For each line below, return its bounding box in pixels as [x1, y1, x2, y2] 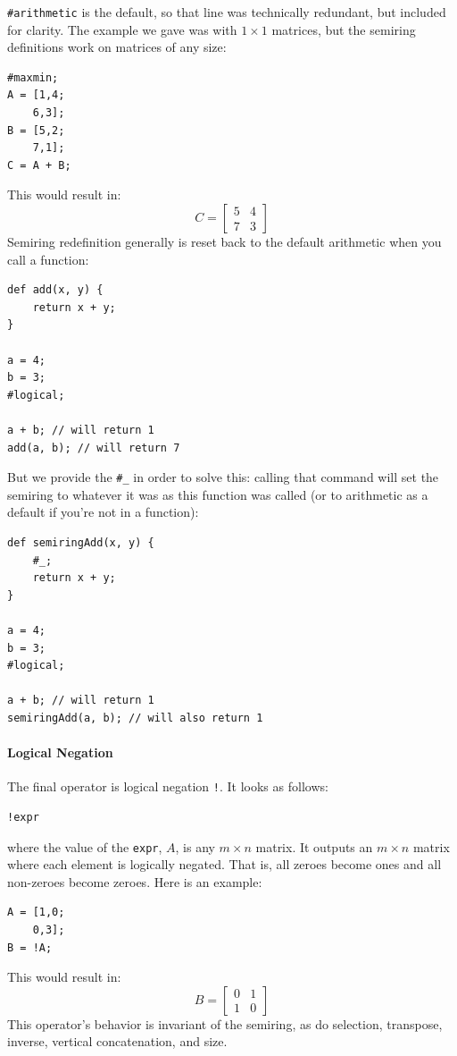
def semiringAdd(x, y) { [7, 536, 154, 549]
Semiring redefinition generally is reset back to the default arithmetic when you [7, 232, 442, 250]
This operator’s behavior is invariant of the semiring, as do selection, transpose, [7, 1014, 443, 1033]
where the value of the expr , [7, 837, 162, 856]
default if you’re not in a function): [7, 503, 199, 521]
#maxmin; [7, 71, 59, 84]
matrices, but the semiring [271, 20, 416, 38]
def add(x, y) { [7, 283, 104, 297]
